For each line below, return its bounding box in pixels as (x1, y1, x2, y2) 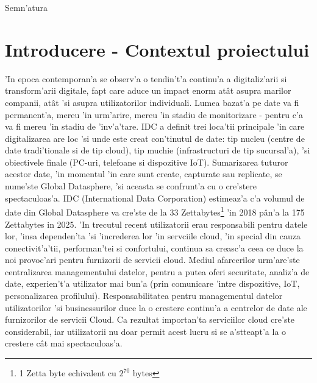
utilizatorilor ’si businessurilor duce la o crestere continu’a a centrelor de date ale (5, 301, 307, 314)
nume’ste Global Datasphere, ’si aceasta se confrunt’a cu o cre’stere (5, 180, 257, 192)
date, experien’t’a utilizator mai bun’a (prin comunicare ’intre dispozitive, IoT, (5, 277, 300, 290)
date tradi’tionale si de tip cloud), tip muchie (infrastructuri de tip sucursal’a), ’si (5, 144, 310, 156)
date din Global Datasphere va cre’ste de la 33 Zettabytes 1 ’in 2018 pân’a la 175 (5, 204, 305, 218)
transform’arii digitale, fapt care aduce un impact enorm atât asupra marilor (5, 84, 291, 97)
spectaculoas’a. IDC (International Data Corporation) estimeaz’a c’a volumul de (5, 191, 305, 204)
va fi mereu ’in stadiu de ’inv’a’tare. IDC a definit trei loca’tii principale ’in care (5, 120, 305, 133)
